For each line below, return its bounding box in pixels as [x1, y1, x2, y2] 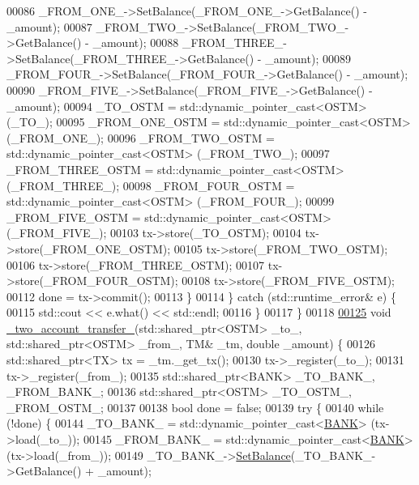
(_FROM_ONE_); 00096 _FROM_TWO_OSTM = [6, 129, 275, 146]
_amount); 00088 [92, 34, 179, 51]
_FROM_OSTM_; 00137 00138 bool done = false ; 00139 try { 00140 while [6, 398, 384, 415]
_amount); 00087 [6, 18, 92, 35]
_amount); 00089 [265, 49, 351, 66]
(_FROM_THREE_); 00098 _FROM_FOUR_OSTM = [6, 177, 295, 194]
